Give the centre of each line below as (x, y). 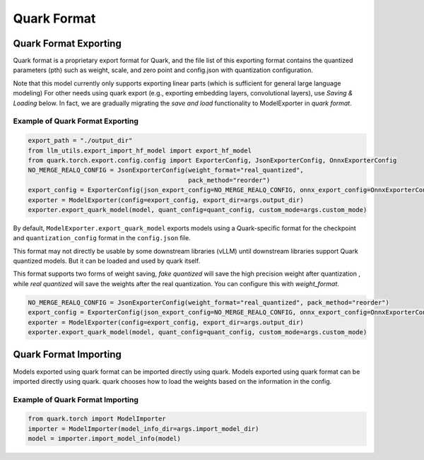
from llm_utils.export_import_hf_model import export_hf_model (140, 151)
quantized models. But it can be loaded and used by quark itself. (107, 261)
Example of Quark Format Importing (76, 399)
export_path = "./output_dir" (80, 141)
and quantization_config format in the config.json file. (102, 238)
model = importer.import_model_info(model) (105, 439)
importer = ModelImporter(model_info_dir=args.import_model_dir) (143, 429)
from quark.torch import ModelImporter (97, 419)
